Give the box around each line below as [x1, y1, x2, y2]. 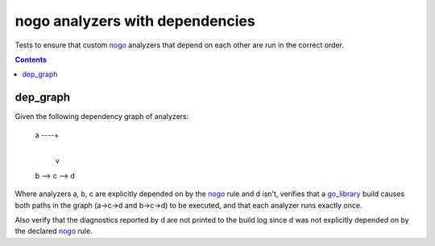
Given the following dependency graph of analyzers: [14, 112, 189, 121]
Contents [14, 55, 48, 64]
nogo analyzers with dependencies [14, 12, 255, 30]
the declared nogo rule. [14, 226, 93, 236]
